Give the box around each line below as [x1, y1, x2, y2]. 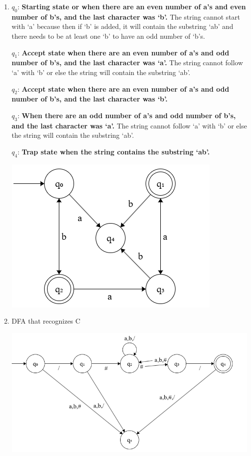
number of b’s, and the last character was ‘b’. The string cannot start [11, 11, 240, 22]
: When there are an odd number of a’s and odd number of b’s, [17, 110, 236, 120]
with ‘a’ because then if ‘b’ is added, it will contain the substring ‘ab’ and [11, 21, 233, 31]
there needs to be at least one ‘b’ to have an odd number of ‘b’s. [11, 30, 205, 41]
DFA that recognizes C [11, 316, 80, 326]
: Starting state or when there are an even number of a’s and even [17, 1, 246, 11]
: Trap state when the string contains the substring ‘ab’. [17, 146, 210, 156]
